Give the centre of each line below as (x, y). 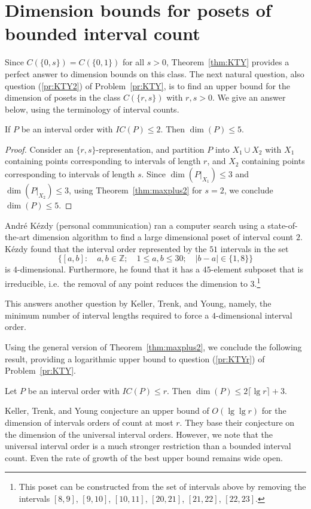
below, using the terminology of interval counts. (92, 109)
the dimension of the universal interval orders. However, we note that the (139, 434)
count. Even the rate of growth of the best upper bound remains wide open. (144, 457)
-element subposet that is (257, 269)
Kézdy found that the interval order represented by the (106, 248)
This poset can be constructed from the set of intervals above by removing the (162, 487)
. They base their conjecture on (237, 422)
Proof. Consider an (39, 149)
